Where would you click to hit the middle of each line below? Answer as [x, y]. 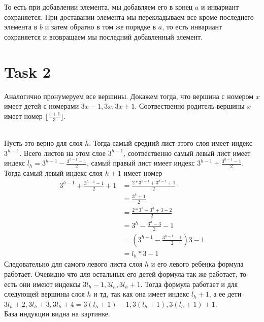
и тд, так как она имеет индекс [141, 294]
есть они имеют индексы [42, 284]
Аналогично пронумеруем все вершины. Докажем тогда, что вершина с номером [129, 96]
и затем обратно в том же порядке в [101, 27]
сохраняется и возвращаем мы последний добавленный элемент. [104, 36]
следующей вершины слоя [44, 294]
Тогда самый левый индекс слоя [53, 173]
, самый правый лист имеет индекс [141, 163]
